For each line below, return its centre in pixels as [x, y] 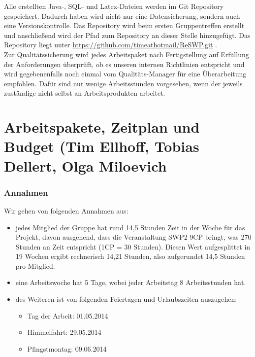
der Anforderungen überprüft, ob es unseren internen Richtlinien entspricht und [124, 64]
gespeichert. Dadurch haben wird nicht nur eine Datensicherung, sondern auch [122, 16]
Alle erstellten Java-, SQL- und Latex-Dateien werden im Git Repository [114, 6]
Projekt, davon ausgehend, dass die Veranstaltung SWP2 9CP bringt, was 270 [133, 237]
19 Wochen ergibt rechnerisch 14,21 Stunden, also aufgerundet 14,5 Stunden [130, 256]
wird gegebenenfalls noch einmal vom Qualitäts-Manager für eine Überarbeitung [125, 74]
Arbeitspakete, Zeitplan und [102, 127]
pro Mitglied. [35, 266]
